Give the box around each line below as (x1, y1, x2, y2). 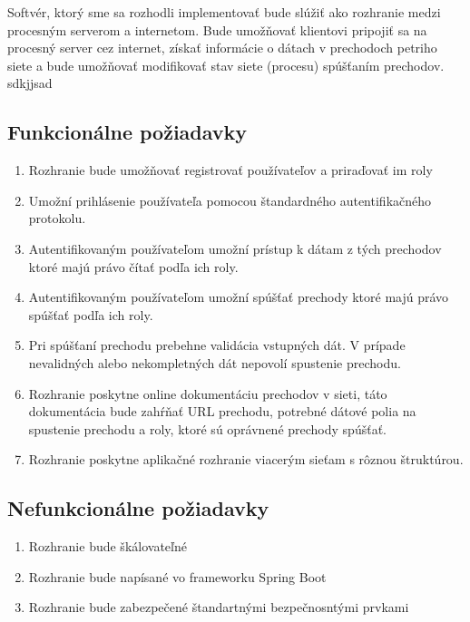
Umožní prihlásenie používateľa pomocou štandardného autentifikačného (28, 190, 432, 209)
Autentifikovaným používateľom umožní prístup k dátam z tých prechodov (28, 238, 442, 258)
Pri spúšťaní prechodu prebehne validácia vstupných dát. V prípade (28, 335, 406, 355)
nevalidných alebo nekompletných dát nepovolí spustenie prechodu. (28, 353, 401, 372)
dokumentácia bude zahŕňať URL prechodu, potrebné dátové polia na (28, 402, 416, 421)
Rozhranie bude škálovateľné (28, 537, 187, 556)
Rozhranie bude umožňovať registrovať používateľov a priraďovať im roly (28, 160, 433, 180)
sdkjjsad (7, 73, 53, 92)
